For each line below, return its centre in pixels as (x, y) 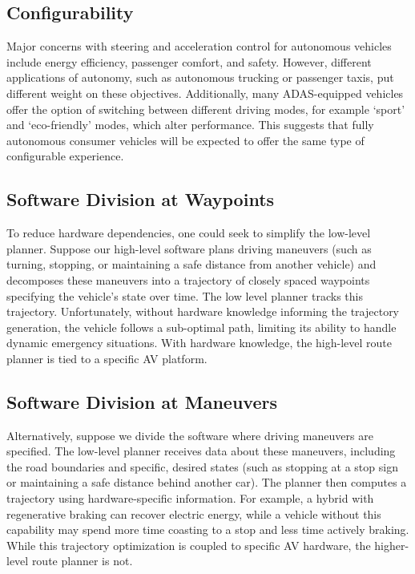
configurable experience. (65, 156)
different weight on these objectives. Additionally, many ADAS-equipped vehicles (205, 93)
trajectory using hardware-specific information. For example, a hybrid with (190, 498)
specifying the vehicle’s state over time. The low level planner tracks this (185, 295)
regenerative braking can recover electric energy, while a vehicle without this (194, 513)
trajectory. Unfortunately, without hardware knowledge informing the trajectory (203, 311)
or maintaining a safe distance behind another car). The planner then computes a (207, 482)
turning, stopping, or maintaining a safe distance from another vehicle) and (191, 264)
